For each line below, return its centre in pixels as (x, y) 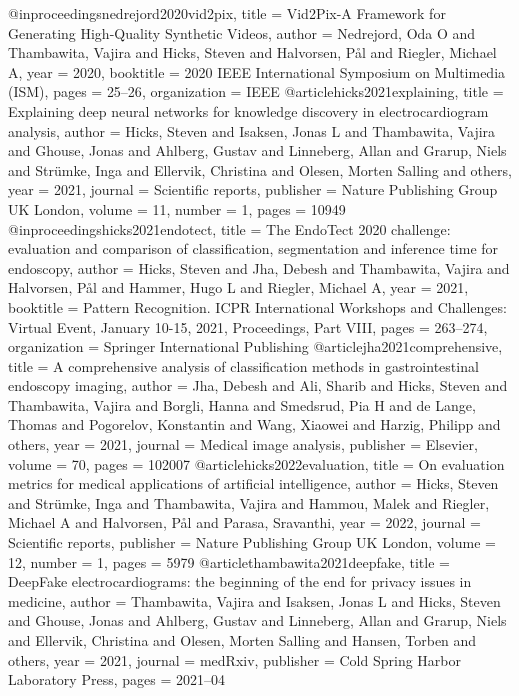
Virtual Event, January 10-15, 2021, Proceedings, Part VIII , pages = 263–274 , (248, 326)
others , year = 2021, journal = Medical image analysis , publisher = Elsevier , (243, 444)
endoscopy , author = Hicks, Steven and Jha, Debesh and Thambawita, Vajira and (259, 267)
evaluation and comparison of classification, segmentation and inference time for (253, 248)
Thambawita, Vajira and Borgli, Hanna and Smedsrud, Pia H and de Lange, (242, 404)
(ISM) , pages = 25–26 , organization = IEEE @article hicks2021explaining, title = (256, 91)
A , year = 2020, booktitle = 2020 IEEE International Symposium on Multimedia (257, 71)
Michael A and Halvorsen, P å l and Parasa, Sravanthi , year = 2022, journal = (244, 522)
